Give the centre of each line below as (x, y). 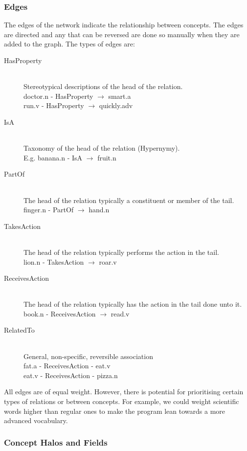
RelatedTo (19, 330)
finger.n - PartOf (49, 210)
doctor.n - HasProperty (58, 96)
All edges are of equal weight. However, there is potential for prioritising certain (124, 392)
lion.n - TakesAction (54, 261)
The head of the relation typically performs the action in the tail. (121, 252)
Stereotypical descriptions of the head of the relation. (103, 86)
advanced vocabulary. (36, 420)
